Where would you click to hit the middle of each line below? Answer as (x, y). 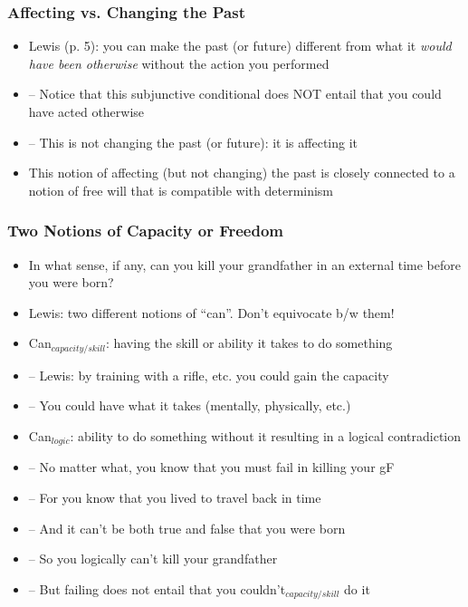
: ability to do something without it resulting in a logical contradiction (266, 436)
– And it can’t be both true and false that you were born (187, 528)
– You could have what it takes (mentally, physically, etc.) (190, 405)
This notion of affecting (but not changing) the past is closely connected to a (242, 173)
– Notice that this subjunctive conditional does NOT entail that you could (235, 94)
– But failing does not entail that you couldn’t (157, 588)
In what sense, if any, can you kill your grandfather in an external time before (244, 264)
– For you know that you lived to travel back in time (175, 498)
